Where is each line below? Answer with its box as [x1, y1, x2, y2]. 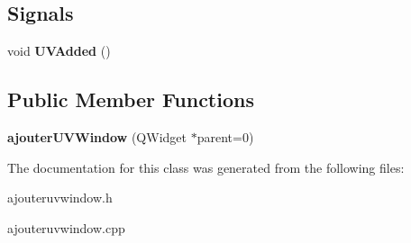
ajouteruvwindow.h [7, 188, 113, 207]
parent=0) [196, 128, 254, 146]
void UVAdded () [7, 41, 111, 60]
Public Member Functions [7, 85, 254, 113]
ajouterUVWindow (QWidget [7, 128, 187, 146]
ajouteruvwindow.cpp [7, 218, 125, 237]
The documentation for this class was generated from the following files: [7, 157, 405, 176]
